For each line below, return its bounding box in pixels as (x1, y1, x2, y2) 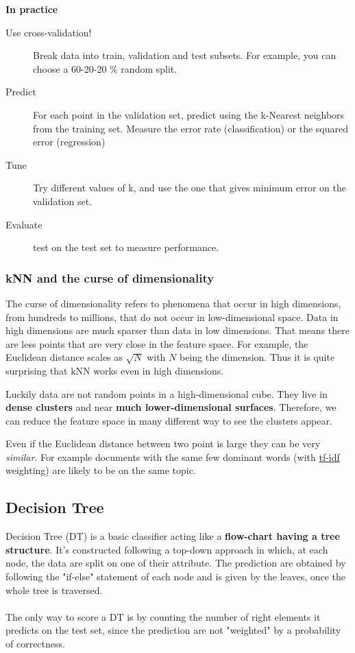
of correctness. (5, 637, 65, 651)
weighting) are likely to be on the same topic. (5, 463, 196, 477)
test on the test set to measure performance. (33, 240, 219, 254)
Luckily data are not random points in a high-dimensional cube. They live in (5, 386, 328, 401)
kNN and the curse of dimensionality (5, 269, 215, 286)
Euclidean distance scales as (5, 350, 123, 364)
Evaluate (5, 217, 42, 231)
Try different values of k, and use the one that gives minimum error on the (33, 180, 346, 195)
